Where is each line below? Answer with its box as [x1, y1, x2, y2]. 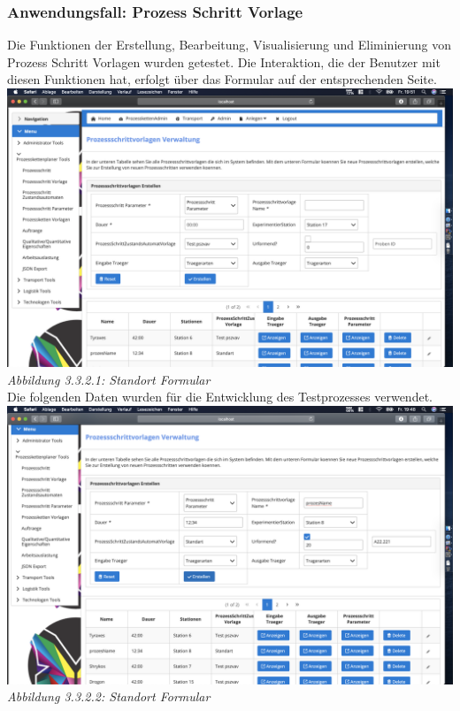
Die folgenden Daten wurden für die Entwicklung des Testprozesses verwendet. [7, 387, 433, 406]
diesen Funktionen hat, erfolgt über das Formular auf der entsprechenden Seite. [7, 70, 437, 88]
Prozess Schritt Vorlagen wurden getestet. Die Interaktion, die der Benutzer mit [7, 52, 441, 71]
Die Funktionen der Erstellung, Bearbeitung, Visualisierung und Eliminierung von [7, 35, 452, 54]
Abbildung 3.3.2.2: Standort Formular [7, 687, 211, 706]
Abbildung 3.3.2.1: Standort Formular [7, 370, 211, 388]
